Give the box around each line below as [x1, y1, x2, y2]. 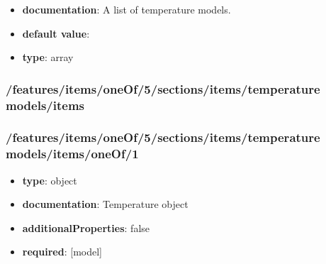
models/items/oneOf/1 [6, 145, 139, 163]
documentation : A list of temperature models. [22, 2, 231, 16]
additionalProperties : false [22, 220, 150, 235]
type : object [22, 172, 77, 187]
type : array [22, 50, 74, 65]
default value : [22, 26, 90, 40]
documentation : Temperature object [22, 197, 189, 211]
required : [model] [22, 244, 102, 259]
